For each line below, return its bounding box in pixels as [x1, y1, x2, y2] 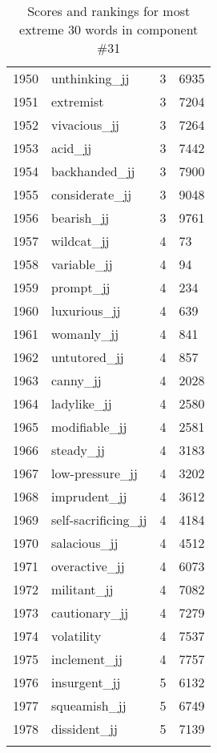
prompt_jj [51, 278, 111, 296]
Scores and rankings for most [27, 2, 191, 20]
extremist [51, 92, 104, 111]
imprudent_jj [51, 487, 127, 505]
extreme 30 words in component [19, 20, 199, 38]
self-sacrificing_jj [51, 510, 147, 529]
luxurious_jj [51, 301, 121, 320]
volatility [51, 626, 102, 645]
